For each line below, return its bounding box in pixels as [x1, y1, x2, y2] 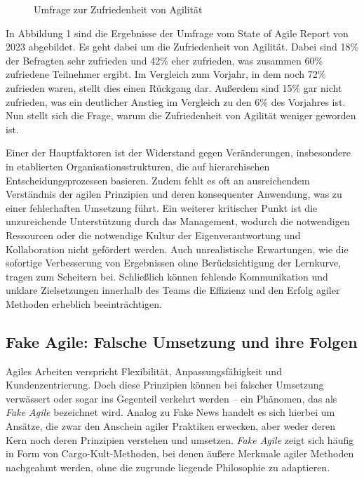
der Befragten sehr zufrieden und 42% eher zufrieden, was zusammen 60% [6, 53, 323, 67]
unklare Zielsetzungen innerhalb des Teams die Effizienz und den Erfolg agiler [6, 283, 340, 297]
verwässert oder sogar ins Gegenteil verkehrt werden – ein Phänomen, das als [6, 391, 337, 405]
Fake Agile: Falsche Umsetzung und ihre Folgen [6, 330, 358, 352]
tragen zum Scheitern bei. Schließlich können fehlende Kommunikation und [6, 269, 328, 283]
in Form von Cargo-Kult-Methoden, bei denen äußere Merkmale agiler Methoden [6, 446, 354, 461]
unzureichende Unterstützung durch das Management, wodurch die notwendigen [6, 214, 350, 229]
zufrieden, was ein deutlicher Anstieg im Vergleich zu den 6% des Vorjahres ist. [6, 94, 346, 109]
